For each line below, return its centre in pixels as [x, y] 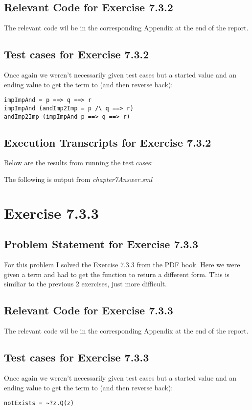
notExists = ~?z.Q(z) [39, 403]
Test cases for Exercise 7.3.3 [77, 357]
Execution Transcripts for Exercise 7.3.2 [108, 142]
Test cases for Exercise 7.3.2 [77, 54]
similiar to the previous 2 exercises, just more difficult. [86, 284]
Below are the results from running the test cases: [79, 163]
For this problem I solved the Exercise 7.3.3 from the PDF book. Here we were [122, 265]
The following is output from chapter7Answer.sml [78, 179]
